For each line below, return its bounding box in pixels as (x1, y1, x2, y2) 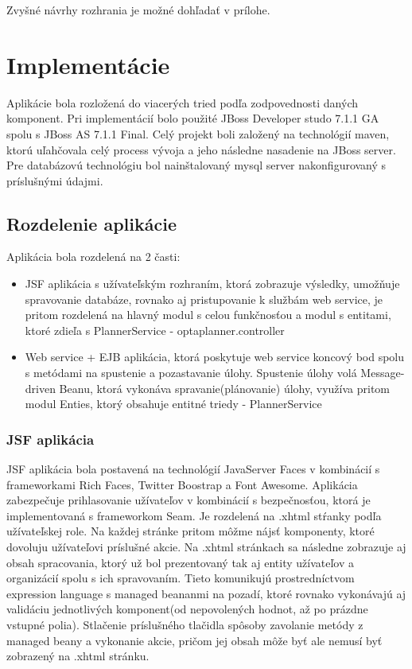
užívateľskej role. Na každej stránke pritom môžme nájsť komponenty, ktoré (6, 523, 375, 539)
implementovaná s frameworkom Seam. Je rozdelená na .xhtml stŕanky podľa (6, 507, 382, 523)
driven (25, 379, 56, 396)
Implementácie (6, 48, 170, 80)
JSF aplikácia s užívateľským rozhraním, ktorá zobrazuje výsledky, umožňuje (25, 275, 400, 292)
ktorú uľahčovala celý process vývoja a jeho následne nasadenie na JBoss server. (6, 141, 396, 158)
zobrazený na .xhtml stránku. (6, 648, 150, 664)
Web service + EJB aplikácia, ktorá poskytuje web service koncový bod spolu (25, 348, 405, 365)
